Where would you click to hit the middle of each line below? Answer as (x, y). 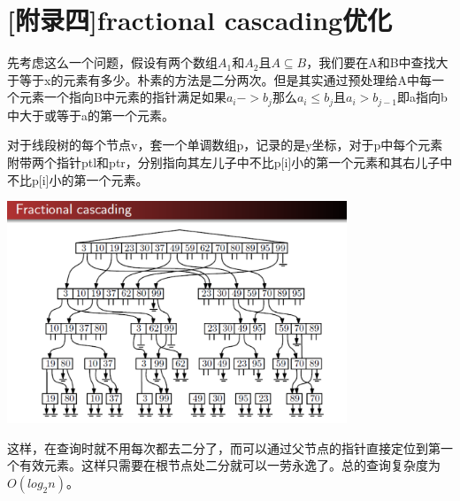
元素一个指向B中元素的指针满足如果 (123, 97)
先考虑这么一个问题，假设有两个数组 (112, 62)
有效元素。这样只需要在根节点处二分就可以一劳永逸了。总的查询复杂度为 (230, 465)
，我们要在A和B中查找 (371, 62)
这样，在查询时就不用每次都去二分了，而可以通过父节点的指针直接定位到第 (224, 447)
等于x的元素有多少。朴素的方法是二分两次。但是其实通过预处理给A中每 (225, 79)
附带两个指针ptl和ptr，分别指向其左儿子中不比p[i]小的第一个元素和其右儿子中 (230, 162)
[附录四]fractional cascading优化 (200, 20)
